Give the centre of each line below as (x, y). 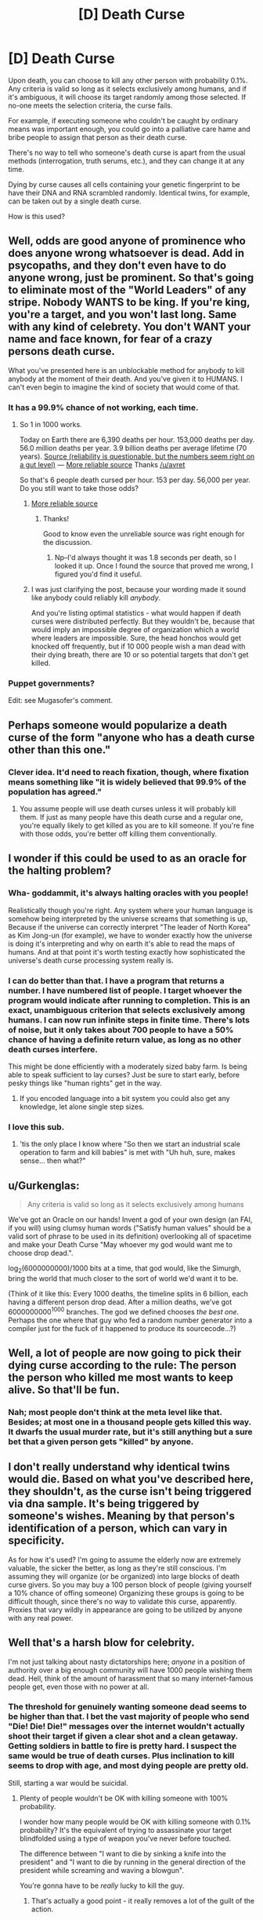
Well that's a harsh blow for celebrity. (102, 1643)
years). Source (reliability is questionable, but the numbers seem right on (137, 456)
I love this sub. (36, 1127)
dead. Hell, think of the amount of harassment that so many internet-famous (131, 1678)
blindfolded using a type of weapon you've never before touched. (125, 1838)
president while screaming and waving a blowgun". (101, 1870)
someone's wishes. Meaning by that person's (122, 1516)
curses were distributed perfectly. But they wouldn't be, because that (143, 621)
